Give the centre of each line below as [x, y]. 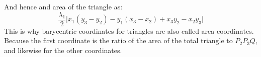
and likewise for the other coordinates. [63, 50]
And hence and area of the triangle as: [63, 6]
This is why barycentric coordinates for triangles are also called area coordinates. [129, 30]
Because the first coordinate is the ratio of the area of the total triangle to [118, 40]
